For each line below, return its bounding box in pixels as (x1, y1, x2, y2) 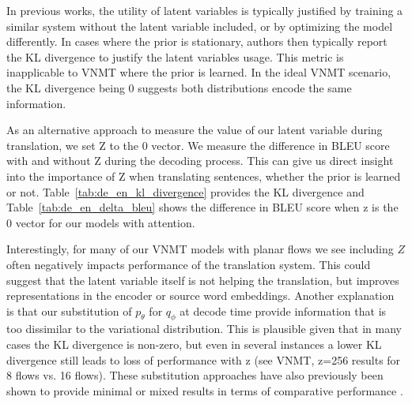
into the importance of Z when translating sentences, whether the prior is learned (6, 167, 401, 184)
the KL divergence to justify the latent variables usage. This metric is (6, 48, 344, 65)
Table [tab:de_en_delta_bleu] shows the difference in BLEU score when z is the (6, 199, 399, 215)
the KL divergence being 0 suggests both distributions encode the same (6, 79, 352, 95)
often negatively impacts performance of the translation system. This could (6, 256, 371, 272)
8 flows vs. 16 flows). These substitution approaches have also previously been (6, 367, 384, 383)
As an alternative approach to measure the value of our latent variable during (6, 122, 383, 138)
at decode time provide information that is (180, 302, 387, 319)
